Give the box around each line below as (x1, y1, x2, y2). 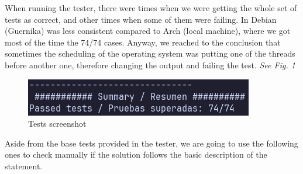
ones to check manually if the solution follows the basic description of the (5, 148, 267, 161)
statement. (5, 159, 43, 172)
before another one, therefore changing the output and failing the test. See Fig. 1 (5, 58, 295, 71)
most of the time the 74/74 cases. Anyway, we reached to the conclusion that (5, 36, 281, 48)
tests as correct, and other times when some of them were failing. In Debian (5, 13, 277, 25)
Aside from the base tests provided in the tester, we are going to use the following (5, 137, 298, 149)
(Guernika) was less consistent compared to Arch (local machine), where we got (5, 25, 291, 37)
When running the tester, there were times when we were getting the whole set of (5, 2, 297, 13)
